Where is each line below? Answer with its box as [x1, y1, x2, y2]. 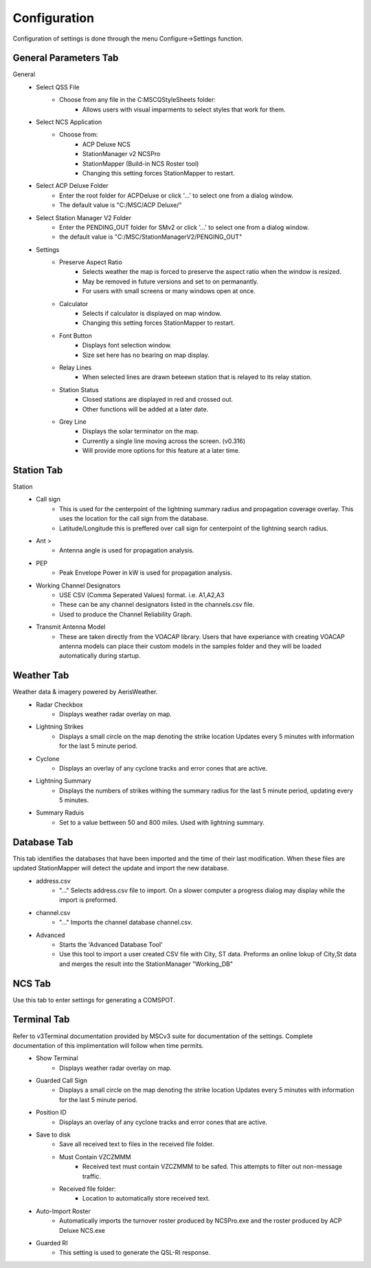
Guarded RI [36, 1238, 68, 1247]
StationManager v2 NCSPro [82, 150, 161, 158]
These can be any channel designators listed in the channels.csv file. [59, 601, 255, 609]
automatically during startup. [59, 652, 141, 660]
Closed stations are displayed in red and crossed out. [82, 396, 234, 404]
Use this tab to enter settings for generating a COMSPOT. [12, 996, 175, 1004]
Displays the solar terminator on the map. [82, 427, 199, 436]
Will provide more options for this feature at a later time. [82, 447, 240, 455]
